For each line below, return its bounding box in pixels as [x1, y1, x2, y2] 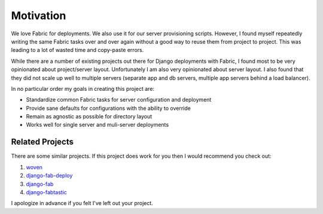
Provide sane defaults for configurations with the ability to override [26, 105, 191, 112]
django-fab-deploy [26, 172, 73, 179]
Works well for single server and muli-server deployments [26, 121, 169, 129]
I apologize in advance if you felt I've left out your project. [11, 200, 154, 207]
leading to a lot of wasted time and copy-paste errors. [11, 47, 144, 54]
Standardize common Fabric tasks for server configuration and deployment [26, 96, 212, 103]
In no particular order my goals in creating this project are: [11, 85, 155, 92]
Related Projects [11, 137, 74, 147]
